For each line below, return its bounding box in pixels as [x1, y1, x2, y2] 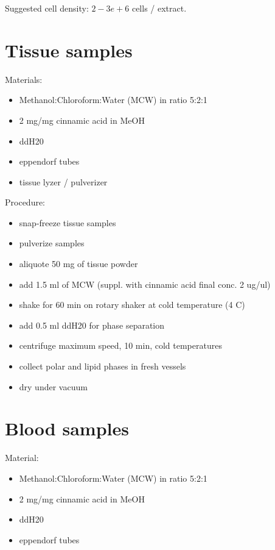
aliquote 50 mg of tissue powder [19, 257, 138, 270]
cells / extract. [131, 2, 187, 14]
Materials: [5, 73, 43, 85]
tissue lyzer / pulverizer [19, 175, 108, 188]
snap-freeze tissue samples [19, 216, 116, 229]
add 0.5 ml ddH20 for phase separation [19, 318, 165, 331]
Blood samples [5, 416, 129, 441]
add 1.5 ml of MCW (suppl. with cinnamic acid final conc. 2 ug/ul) [19, 277, 271, 290]
